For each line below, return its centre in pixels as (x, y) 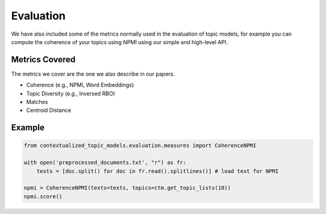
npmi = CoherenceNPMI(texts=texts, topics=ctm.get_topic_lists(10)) (127, 188)
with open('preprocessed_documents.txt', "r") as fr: (105, 163)
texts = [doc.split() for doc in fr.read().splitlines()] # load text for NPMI (158, 171)
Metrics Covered (43, 60)
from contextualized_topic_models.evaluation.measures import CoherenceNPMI (140, 146)
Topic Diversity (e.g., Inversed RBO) (71, 93)
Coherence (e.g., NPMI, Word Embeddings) (80, 85)
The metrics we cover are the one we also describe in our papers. (93, 74)
